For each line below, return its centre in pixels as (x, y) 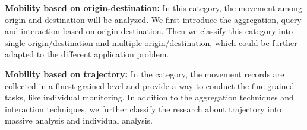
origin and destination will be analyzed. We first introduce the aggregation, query (153, 19)
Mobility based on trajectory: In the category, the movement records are (145, 74)
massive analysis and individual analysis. (79, 120)
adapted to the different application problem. (87, 54)
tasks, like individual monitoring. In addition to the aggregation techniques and (149, 97)
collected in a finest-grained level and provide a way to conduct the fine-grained (150, 85)
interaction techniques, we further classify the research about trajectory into (143, 108)
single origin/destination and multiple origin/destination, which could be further (151, 42)
